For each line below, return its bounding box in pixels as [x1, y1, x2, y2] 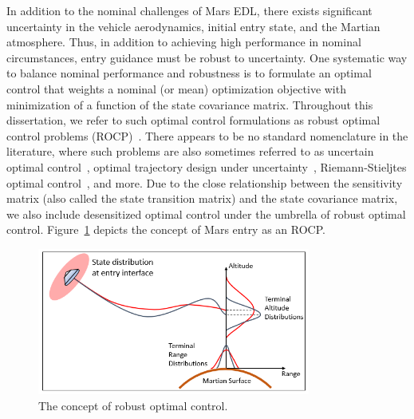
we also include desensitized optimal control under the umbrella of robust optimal [6, 205, 406, 222]
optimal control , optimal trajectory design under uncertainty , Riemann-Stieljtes [6, 158, 407, 175]
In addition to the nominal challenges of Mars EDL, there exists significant [6, 2, 373, 18]
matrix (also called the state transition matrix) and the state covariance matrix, [6, 190, 398, 207]
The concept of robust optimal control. [38, 397, 228, 413]
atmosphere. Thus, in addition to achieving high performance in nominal [6, 34, 361, 50]
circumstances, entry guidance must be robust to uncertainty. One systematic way [6, 49, 408, 65]
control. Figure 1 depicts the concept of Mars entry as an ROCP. [6, 221, 325, 238]
